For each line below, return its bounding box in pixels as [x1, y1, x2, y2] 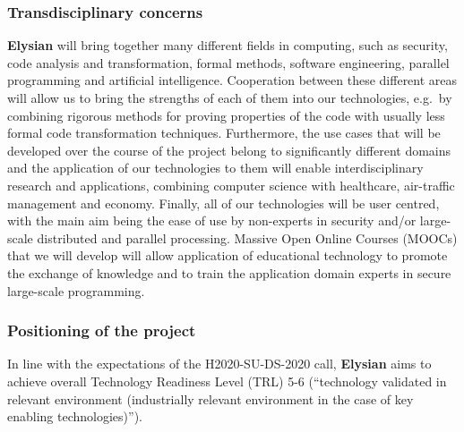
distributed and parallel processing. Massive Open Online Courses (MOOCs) [37, 228, 458, 247]
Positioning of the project [7, 319, 196, 342]
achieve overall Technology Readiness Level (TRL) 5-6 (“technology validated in [7, 371, 447, 390]
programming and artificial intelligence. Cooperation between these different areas [7, 71, 458, 89]
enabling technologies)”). [7, 407, 142, 426]
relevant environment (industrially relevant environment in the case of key [7, 389, 414, 408]
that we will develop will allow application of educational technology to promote [7, 246, 448, 265]
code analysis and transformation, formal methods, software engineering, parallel [7, 53, 450, 72]
